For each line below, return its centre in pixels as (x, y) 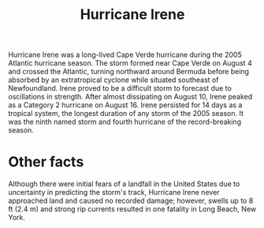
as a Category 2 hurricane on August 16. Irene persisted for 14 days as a (125, 105)
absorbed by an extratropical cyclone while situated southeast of (113, 80)
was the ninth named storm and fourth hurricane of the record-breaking (125, 122)
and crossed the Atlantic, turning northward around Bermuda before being (129, 72)
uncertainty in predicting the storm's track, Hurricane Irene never (114, 192)
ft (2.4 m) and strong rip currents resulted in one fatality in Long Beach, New (132, 209)
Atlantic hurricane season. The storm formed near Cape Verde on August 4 (130, 63)
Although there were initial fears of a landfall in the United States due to (124, 184)
